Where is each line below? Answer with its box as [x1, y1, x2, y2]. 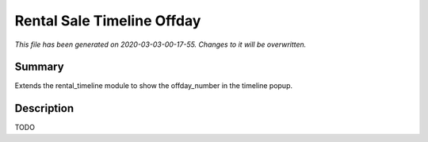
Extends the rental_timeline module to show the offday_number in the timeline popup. [14, 81, 293, 90]
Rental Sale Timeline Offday [14, 12, 201, 29]
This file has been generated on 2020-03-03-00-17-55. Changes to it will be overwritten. [14, 40, 307, 49]
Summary [14, 60, 64, 74]
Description [14, 102, 75, 115]
